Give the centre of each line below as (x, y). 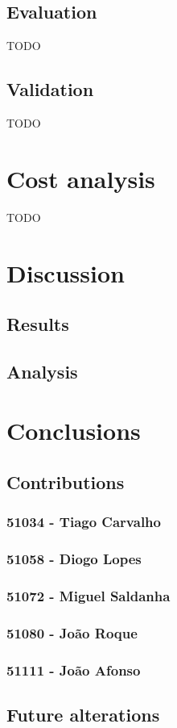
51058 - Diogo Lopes (74, 559)
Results (38, 324)
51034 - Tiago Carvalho (84, 522)
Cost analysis (81, 178)
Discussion (66, 272)
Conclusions (74, 431)
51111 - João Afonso (74, 669)
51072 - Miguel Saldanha (88, 596)
